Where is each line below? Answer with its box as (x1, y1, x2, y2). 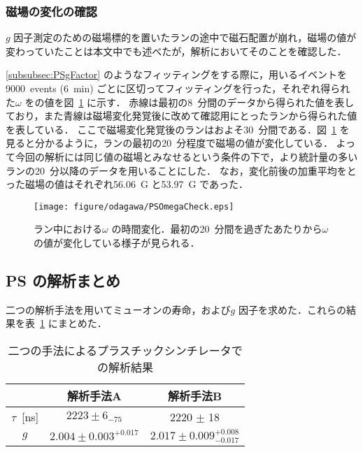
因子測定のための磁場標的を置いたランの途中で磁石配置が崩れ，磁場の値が (13, 30, 357, 45)
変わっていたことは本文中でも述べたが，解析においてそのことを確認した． (6, 43, 347, 58)
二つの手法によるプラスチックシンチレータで (8, 342, 243, 358)
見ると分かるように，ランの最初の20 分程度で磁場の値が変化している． (6, 136, 333, 150)
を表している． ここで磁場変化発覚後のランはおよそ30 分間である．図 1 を (6, 122, 350, 136)
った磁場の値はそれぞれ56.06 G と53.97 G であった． (6, 177, 248, 191)
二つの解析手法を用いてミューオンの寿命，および (6, 302, 231, 316)
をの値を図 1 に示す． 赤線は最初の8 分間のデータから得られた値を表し (24, 94, 355, 109)
